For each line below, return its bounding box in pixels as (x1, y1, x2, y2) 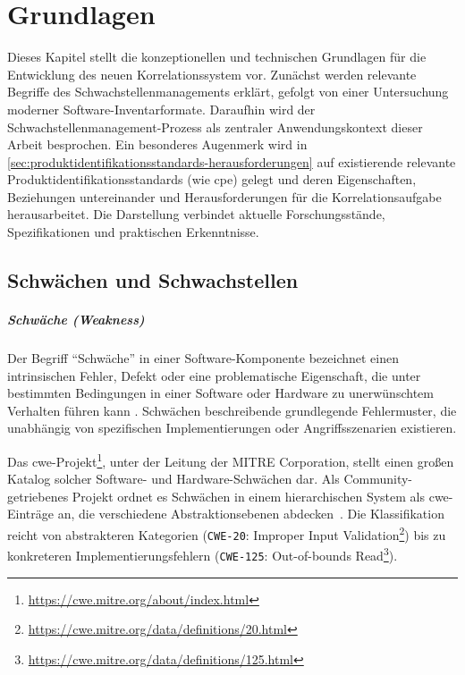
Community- (343, 469, 412, 488)
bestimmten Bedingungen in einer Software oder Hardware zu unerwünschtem (7, 384, 434, 402)
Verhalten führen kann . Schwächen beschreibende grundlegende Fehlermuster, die (7, 401, 457, 419)
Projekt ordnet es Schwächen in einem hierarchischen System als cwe (72, 486, 449, 505)
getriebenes (7, 486, 69, 505)
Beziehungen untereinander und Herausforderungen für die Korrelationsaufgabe (7, 187, 442, 206)
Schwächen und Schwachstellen (7, 266, 299, 294)
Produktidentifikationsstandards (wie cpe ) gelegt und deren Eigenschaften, (7, 170, 417, 189)
